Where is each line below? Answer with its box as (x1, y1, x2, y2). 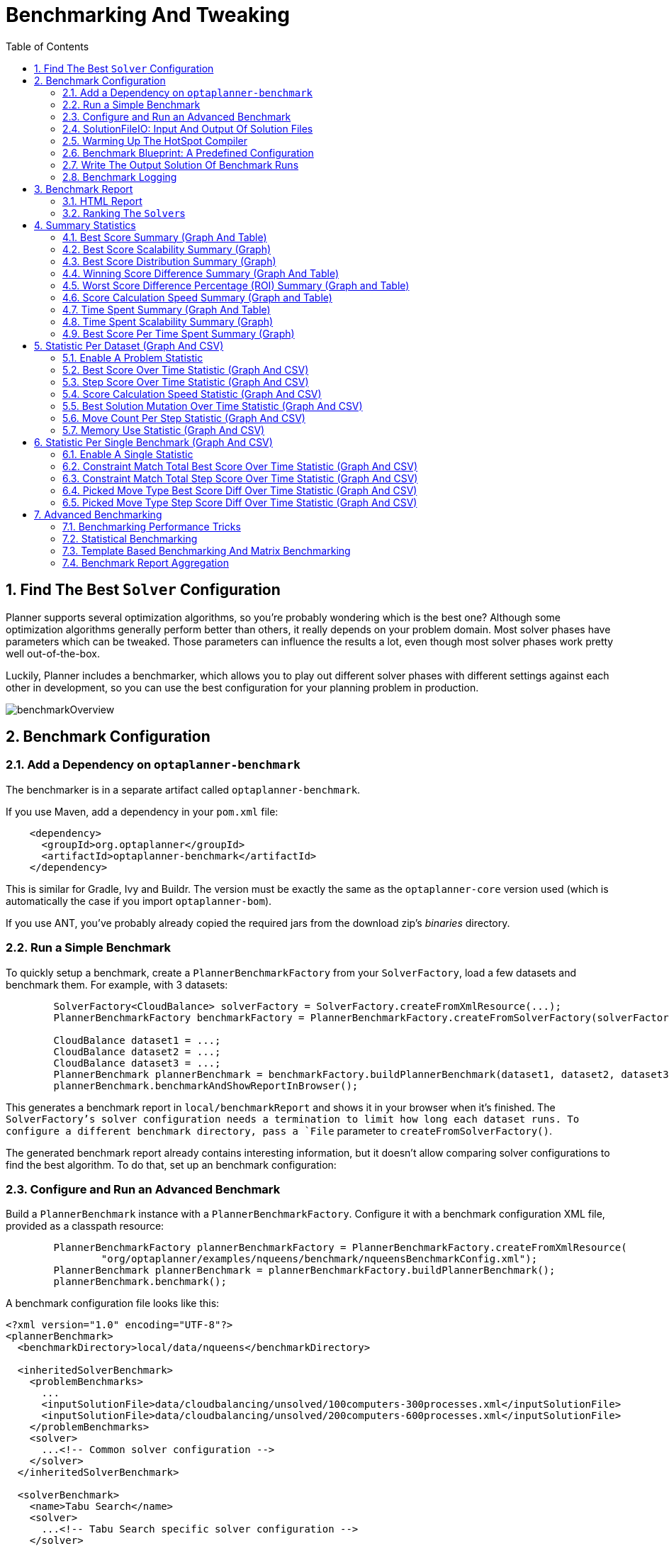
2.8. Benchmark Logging (62, 170, 177, 183)
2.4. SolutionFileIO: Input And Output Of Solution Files (62, 122, 313, 135)
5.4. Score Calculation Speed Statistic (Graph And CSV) (62, 387, 322, 400)
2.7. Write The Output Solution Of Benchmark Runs (62, 158, 299, 171)
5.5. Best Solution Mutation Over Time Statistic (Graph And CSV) (62, 399, 363, 412)
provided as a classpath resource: (6, 1220, 164, 1233)
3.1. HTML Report (62, 194, 142, 207)
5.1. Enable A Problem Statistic (62, 351, 203, 364)
